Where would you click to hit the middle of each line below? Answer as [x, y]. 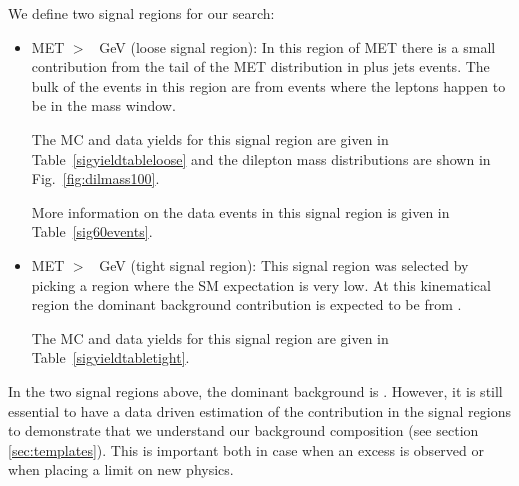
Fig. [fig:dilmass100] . [95, 178]
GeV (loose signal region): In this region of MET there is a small [297, 46]
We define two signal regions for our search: [141, 13]
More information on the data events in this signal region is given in [240, 211]
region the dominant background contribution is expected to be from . [246, 304]
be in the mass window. [103, 105]
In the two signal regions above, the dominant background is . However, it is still [255, 390]
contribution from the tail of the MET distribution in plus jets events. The [260, 66]
